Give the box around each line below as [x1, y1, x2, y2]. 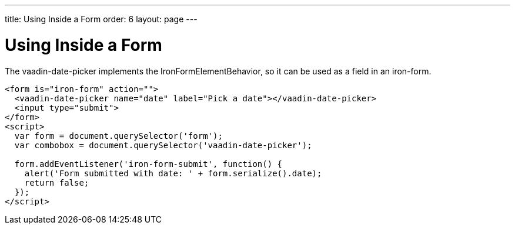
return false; [24, 177, 89, 187]
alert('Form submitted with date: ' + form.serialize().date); [24, 168, 322, 178]
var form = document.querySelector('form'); [14, 131, 223, 141]
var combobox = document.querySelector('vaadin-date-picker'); [14, 140, 312, 150]
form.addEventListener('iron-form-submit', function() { [14, 159, 283, 169]
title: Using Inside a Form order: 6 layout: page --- [5, 14, 198, 24]
